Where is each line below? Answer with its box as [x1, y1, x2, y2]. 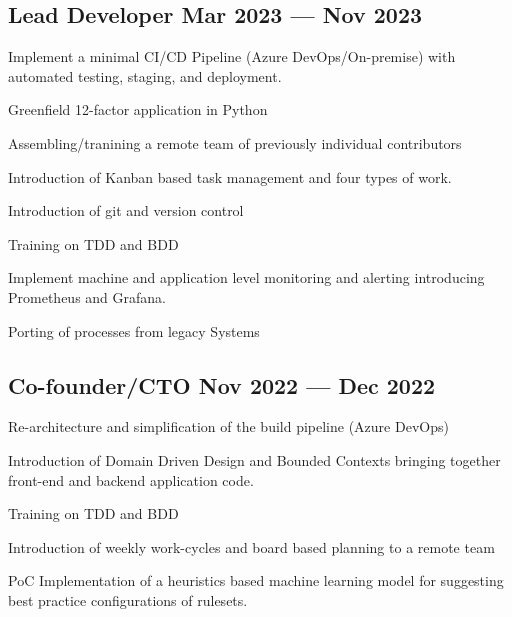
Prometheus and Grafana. [8, 286, 166, 307]
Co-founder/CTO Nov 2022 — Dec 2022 [8, 369, 436, 400]
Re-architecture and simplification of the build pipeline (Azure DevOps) [8, 416, 449, 437]
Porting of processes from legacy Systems [8, 320, 260, 341]
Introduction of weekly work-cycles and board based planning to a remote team [8, 536, 495, 557]
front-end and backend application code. [8, 469, 254, 490]
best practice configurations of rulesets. [8, 589, 248, 610]
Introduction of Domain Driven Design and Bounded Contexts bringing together [8, 449, 501, 470]
